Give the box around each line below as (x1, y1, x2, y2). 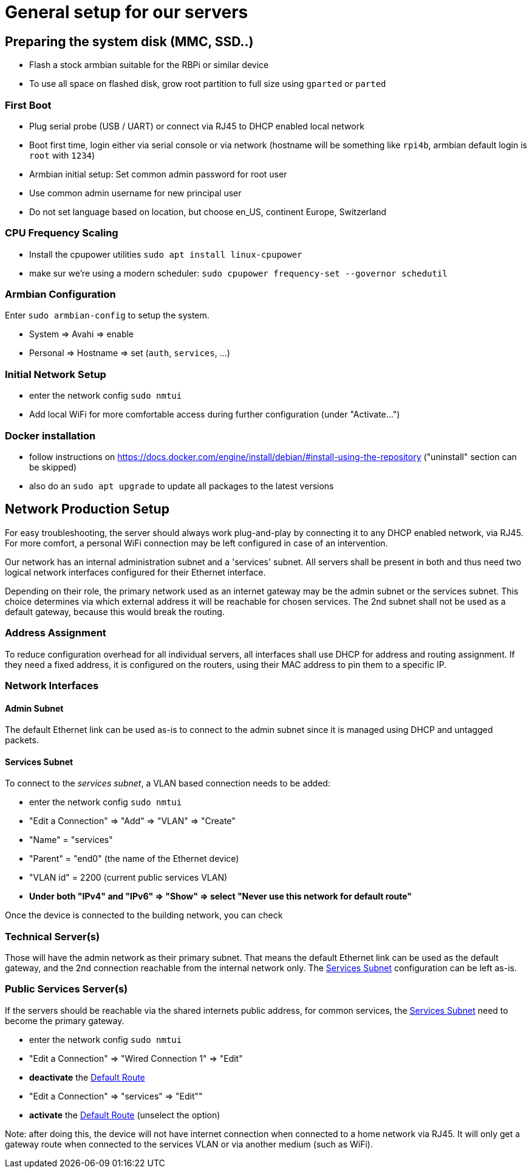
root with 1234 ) (29, 150, 95, 160)
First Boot (5, 98, 52, 111)
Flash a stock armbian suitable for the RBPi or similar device (29, 60, 269, 71)
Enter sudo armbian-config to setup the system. (5, 310, 210, 321)
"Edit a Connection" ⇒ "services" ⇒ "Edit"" (29, 1090, 203, 1101)
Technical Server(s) (5, 930, 100, 943)
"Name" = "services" (29, 834, 113, 845)
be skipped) (29, 461, 77, 472)
